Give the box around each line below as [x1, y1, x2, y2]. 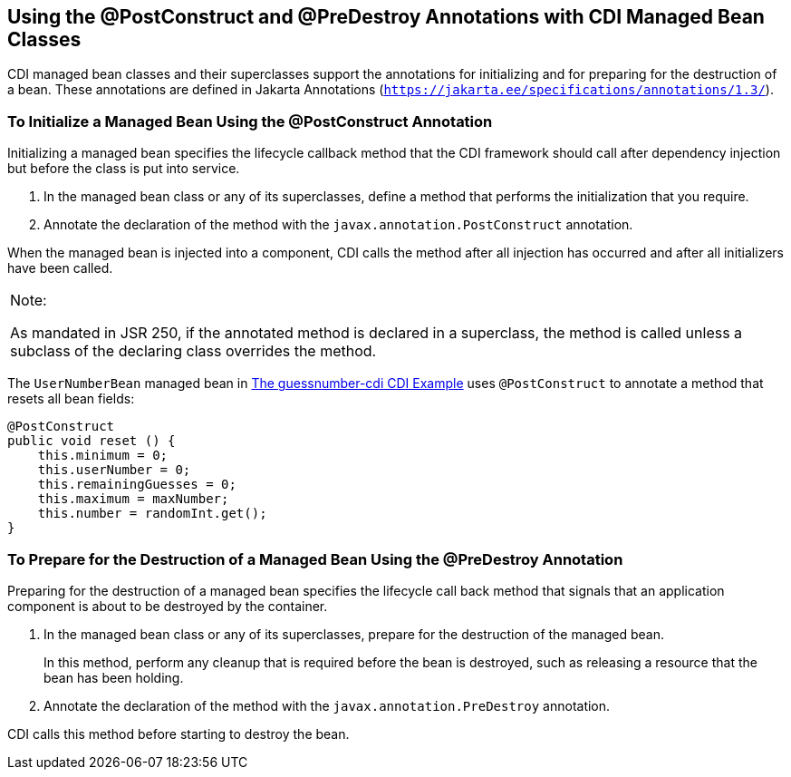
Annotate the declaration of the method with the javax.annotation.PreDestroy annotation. [43, 697, 611, 714]
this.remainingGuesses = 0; [37, 477, 236, 492]
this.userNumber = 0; [37, 462, 191, 478]
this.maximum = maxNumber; [37, 491, 229, 507]
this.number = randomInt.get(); [37, 506, 267, 521]
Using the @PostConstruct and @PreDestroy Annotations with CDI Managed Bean [7, 5, 765, 28]
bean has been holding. [43, 669, 184, 685]
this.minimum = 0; [37, 448, 169, 463]
